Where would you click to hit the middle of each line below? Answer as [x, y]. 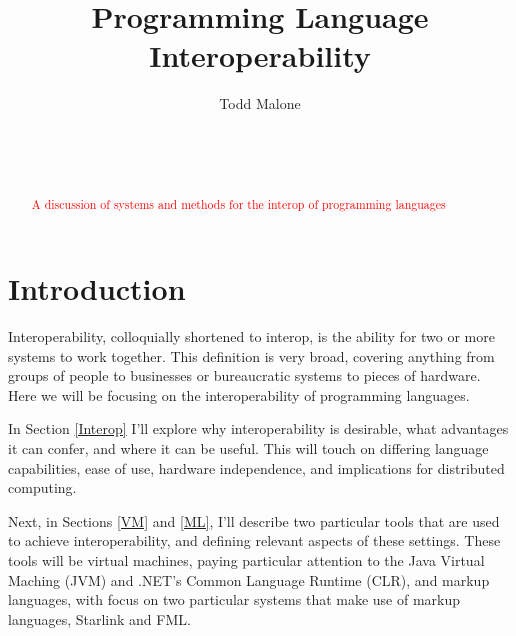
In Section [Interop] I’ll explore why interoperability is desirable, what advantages [258, 428]
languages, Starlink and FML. [99, 618]
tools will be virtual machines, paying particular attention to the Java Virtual [246, 560]
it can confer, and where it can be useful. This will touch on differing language [248, 448]
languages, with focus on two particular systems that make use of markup [234, 599]
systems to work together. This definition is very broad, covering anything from [251, 355]
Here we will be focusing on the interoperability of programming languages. [239, 394]
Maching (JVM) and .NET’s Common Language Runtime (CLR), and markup [249, 579]
